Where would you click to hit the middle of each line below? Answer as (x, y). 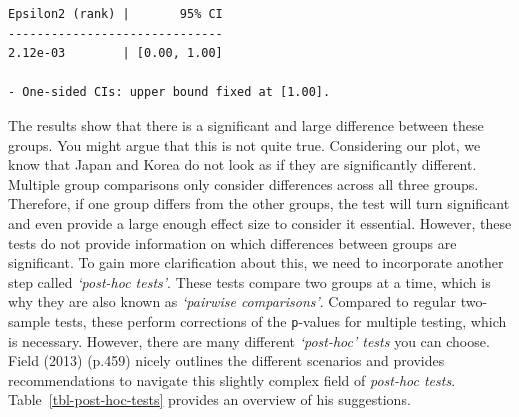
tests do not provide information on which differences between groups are (232, 242)
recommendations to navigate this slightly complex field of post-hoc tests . (232, 379)
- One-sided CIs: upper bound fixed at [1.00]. (169, 92)
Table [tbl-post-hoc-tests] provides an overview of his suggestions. (209, 399)
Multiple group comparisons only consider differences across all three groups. (243, 183)
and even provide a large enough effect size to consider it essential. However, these (260, 222)
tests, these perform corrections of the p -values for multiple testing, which (280, 320)
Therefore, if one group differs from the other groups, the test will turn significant (259, 203)
